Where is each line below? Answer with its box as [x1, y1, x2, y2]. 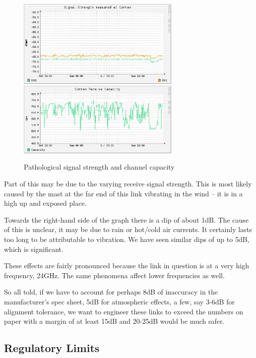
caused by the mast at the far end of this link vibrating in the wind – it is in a [4, 188, 243, 198]
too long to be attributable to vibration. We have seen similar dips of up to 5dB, [4, 234, 250, 244]
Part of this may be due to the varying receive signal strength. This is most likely [4, 179, 252, 189]
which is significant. [4, 243, 64, 254]
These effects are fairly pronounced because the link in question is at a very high [4, 260, 250, 271]
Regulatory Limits [4, 340, 100, 356]
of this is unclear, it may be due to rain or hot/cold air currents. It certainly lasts [4, 224, 252, 235]
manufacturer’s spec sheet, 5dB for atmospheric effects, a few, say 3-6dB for [4, 297, 235, 307]
